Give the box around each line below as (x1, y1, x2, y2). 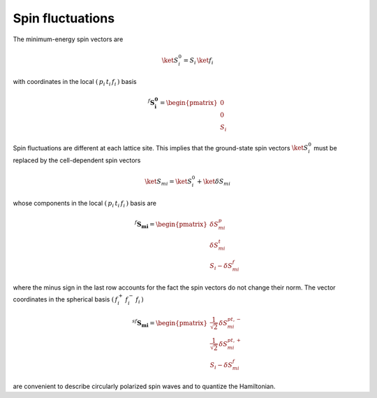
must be (313, 143, 338, 152)
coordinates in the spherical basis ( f (13, 294, 118, 304)
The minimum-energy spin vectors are (13, 35, 124, 43)
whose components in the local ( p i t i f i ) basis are (13, 199, 157, 209)
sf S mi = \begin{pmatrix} (131, 318, 208, 329)
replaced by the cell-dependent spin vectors (13, 156, 141, 164)
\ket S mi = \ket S (145, 178, 192, 187)
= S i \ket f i (183, 56, 214, 66)
